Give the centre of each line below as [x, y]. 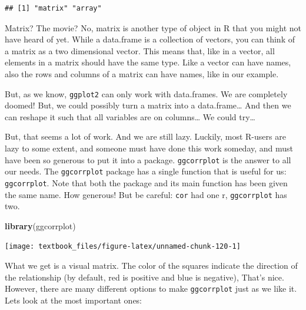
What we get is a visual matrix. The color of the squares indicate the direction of [151, 266]
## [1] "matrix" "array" [53, 8]
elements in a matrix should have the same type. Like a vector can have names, [148, 62]
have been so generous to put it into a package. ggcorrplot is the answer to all [148, 159]
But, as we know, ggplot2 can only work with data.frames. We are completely [146, 93]
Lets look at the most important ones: [74, 300]
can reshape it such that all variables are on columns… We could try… [130, 116]
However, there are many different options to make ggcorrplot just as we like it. [151, 288]
